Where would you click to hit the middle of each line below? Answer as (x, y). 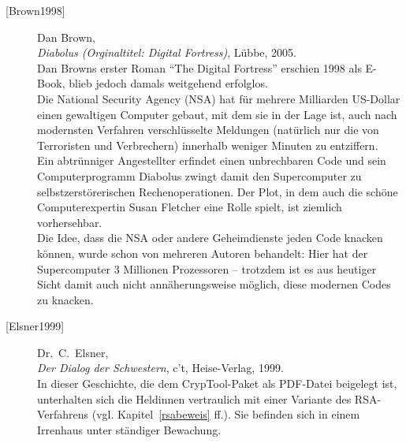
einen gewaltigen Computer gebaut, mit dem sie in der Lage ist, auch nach (217, 114)
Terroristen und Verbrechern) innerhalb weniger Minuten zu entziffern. (208, 145)
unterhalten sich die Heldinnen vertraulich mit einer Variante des (194, 398)
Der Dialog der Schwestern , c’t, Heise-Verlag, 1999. (160, 368)
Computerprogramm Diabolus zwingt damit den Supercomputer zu (199, 175)
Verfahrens (63, 414)
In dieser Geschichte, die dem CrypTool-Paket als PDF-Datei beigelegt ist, (217, 383)
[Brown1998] (35, 10)
